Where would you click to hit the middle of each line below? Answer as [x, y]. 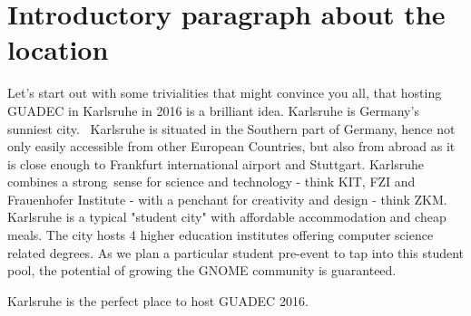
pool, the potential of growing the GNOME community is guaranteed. [202, 270]
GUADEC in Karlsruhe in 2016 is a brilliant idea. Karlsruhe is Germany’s [213, 110]
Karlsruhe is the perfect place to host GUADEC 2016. [158, 300]
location [58, 49]
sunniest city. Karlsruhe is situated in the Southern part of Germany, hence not [231, 128]
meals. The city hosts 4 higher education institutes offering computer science [221, 235]
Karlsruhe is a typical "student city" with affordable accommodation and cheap [227, 217]
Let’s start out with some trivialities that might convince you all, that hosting [225, 93]
